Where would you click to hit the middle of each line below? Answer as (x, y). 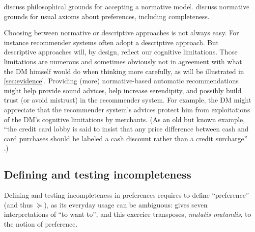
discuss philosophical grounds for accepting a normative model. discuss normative (127, 6)
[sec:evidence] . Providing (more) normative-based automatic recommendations (121, 81)
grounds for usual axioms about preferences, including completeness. (107, 16)
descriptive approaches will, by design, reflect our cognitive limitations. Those (121, 52)
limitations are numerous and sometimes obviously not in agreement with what (123, 61)
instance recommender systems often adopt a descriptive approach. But (112, 42)
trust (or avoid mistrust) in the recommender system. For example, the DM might (128, 100)
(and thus (18, 204)
